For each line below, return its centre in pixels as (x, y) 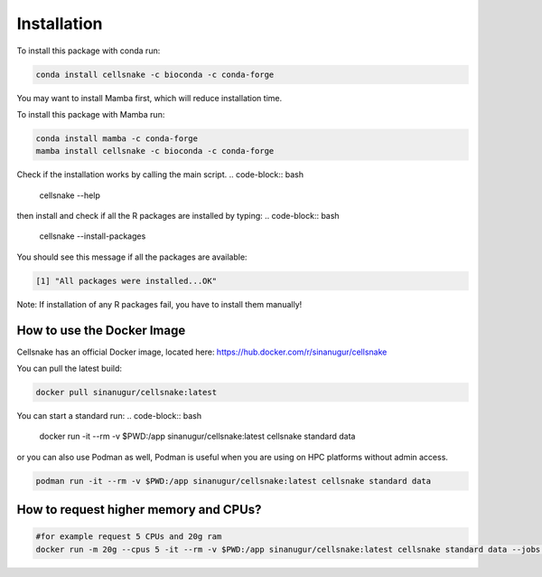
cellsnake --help (70, 195)
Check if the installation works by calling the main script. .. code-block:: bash (160, 175)
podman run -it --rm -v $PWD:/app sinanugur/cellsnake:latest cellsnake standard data (234, 481)
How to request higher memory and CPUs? (139, 510)
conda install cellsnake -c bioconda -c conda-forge (155, 74)
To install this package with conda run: (89, 51)
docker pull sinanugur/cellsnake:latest (126, 393)
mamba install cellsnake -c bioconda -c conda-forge (155, 151)
